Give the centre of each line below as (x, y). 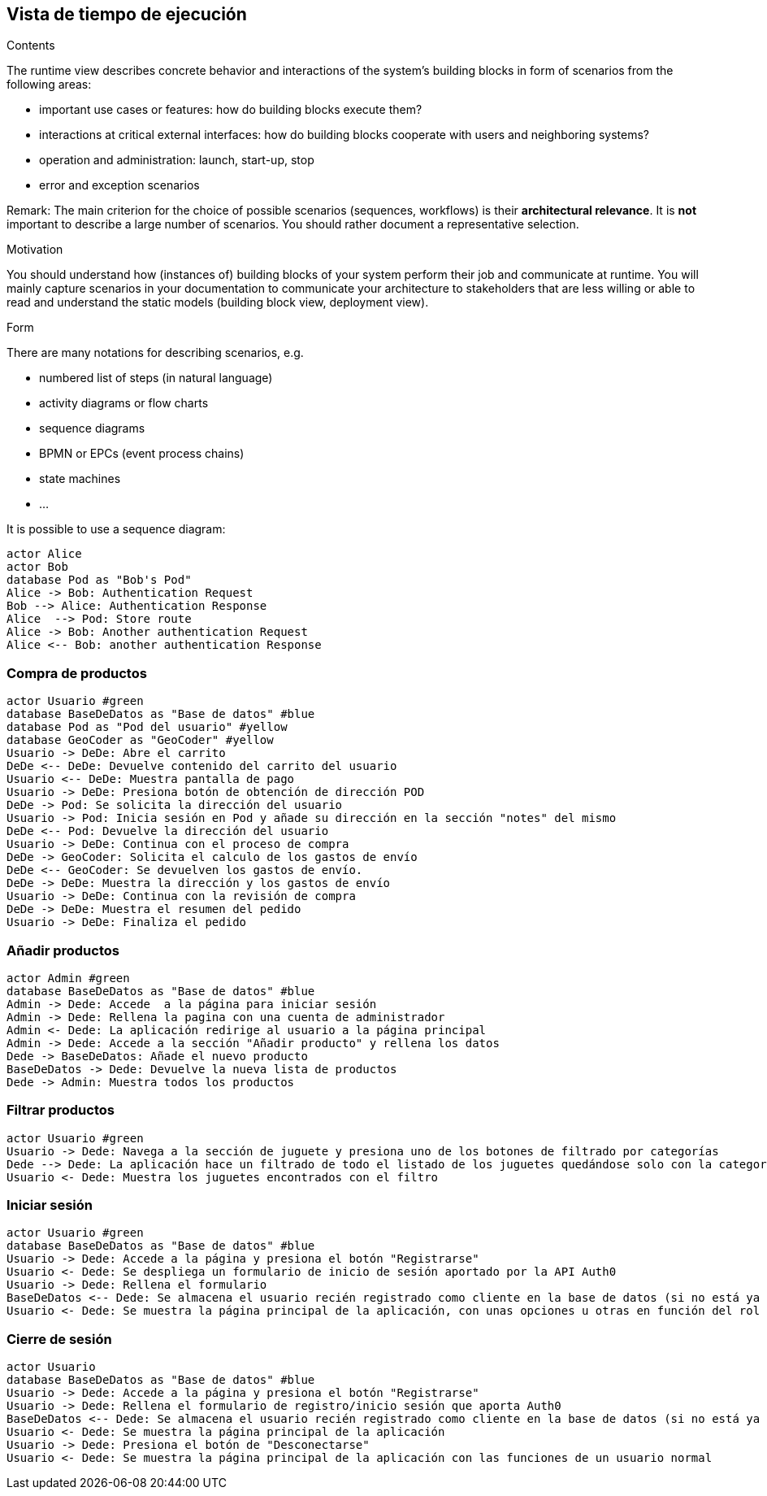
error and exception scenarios (119, 185)
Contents (31, 46)
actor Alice (44, 554)
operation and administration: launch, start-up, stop (177, 160)
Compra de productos (77, 673)
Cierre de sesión (59, 1339)
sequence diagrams (92, 428)
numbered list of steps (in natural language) (156, 378)
